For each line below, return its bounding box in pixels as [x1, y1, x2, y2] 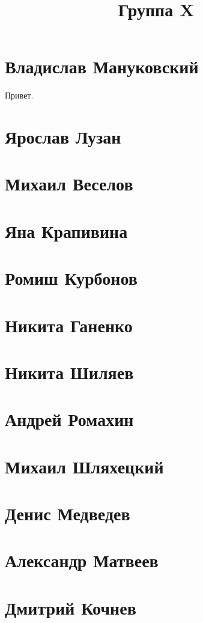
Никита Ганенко [5, 312, 133, 337]
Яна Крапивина [5, 218, 128, 243]
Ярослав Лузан [5, 124, 121, 149]
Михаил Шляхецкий [5, 454, 164, 478]
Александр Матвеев [5, 548, 159, 573]
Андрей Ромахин [5, 407, 134, 431]
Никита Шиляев [5, 359, 134, 384]
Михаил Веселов [5, 171, 133, 196]
